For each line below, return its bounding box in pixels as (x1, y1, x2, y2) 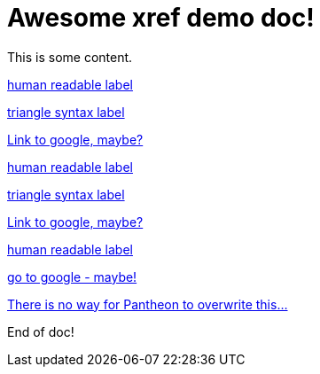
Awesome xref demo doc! (7, 3, 315, 33)
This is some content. (7, 49, 133, 65)
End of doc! (7, 323, 74, 339)
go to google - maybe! (7, 269, 137, 284)
